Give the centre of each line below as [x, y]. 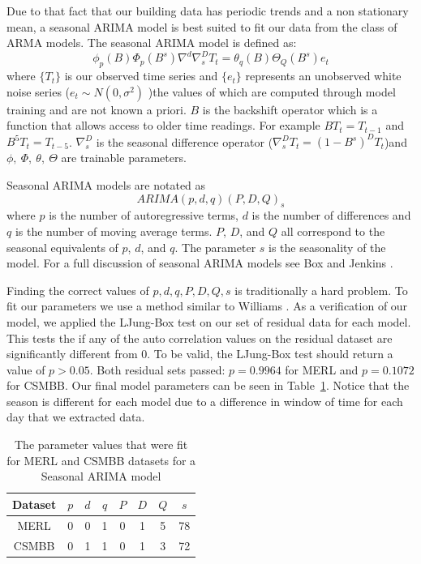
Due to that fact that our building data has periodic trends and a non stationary [208, 11]
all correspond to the [333, 231]
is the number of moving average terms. [114, 231]
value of [26, 369]
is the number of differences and [331, 215]
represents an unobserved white [323, 76]
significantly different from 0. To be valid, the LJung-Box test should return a [200, 354]
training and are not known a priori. [97, 109]
